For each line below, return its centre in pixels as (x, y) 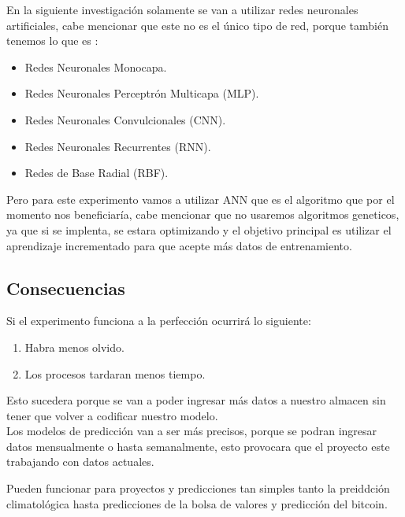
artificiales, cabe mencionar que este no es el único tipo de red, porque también (197, 25)
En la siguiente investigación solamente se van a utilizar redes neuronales (182, 9)
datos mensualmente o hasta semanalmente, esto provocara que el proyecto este (198, 446)
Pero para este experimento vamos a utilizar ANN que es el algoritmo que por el (201, 199)
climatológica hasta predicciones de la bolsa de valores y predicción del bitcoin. (197, 503)
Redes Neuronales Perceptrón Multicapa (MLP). (142, 93)
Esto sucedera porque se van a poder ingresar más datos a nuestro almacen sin (196, 400)
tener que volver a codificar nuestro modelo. (112, 415)
